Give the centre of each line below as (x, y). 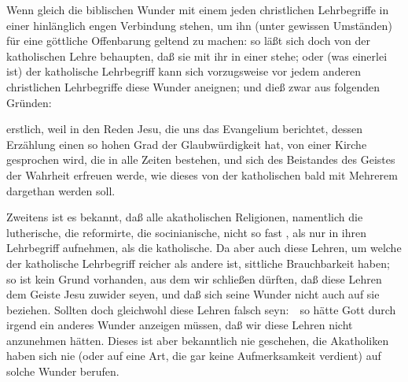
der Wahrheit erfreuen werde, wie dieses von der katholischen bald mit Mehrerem (202, 174)
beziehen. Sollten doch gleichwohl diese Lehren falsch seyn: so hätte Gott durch (201, 309)
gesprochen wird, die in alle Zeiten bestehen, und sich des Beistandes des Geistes (201, 159)
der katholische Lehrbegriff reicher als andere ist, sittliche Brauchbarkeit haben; (198, 263)
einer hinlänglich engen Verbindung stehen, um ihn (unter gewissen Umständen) (199, 25)
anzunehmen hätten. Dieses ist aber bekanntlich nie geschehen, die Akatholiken (198, 340)
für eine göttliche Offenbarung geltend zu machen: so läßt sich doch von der (189, 41)
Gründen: (29, 102)
